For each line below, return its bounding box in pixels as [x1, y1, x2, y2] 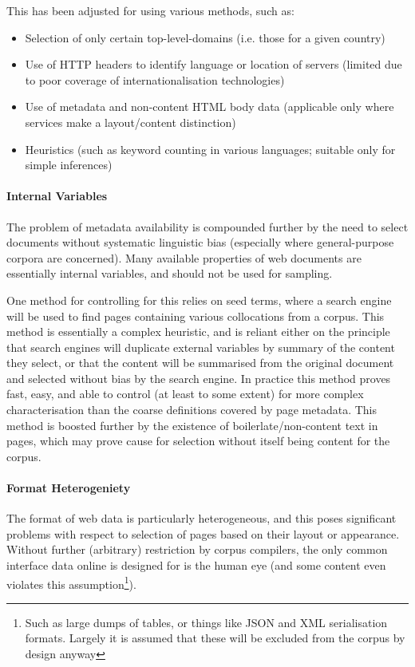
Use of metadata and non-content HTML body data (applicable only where [25, 98, 394, 115]
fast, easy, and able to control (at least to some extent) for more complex [6, 385, 364, 402]
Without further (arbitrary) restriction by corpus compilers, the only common [6, 541, 388, 558]
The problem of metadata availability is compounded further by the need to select [6, 218, 409, 235]
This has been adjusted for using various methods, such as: [6, 2, 294, 18]
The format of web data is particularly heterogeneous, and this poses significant [6, 510, 397, 527]
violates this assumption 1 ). [6, 573, 136, 592]
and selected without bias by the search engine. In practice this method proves [6, 369, 391, 386]
